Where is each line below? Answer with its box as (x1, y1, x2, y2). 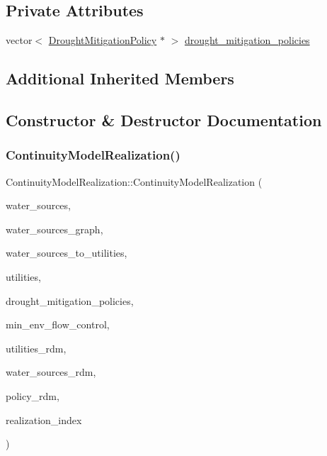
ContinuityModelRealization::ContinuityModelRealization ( (6, 174, 263, 189)
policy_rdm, (6, 388, 59, 403)
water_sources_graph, (6, 221, 103, 236)
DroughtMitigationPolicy (48, 33, 157, 48)
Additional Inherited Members (6, 67, 234, 89)
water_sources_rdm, (6, 365, 96, 379)
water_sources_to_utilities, (6, 245, 127, 260)
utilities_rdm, (6, 340, 67, 355)
